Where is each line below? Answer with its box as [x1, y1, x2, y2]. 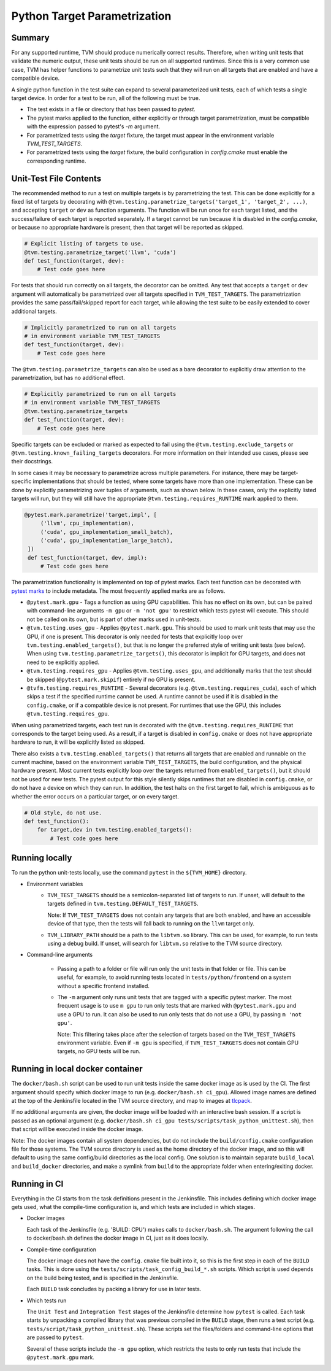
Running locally [11, 853, 72, 863]
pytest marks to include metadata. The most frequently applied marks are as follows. [11, 587, 226, 595]
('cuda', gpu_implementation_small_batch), [40, 528, 173, 535]
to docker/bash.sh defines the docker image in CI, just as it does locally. [26, 1234, 208, 1242]
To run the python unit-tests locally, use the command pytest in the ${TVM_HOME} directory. [11, 869, 247, 876]
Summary [11, 33, 50, 43]
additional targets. [11, 307, 58, 315]
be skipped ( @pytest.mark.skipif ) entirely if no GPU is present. [26, 676, 196, 683]
